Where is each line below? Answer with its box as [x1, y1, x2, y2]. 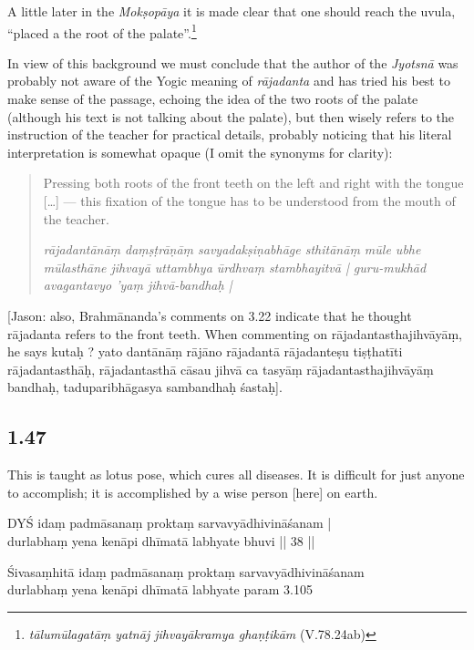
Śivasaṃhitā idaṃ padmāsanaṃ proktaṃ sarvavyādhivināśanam [7, 562, 365, 581]
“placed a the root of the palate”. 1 [7, 20, 197, 42]
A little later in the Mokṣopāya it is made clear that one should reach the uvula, [7, 2, 456, 20]
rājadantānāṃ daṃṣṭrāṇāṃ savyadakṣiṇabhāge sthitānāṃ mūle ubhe [43, 240, 421, 259]
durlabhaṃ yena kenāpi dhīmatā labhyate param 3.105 [7, 580, 313, 599]
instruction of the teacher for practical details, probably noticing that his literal [7, 125, 452, 144]
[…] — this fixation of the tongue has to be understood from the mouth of [43, 191, 456, 210]
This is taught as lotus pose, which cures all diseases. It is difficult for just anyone [7, 465, 465, 484]
